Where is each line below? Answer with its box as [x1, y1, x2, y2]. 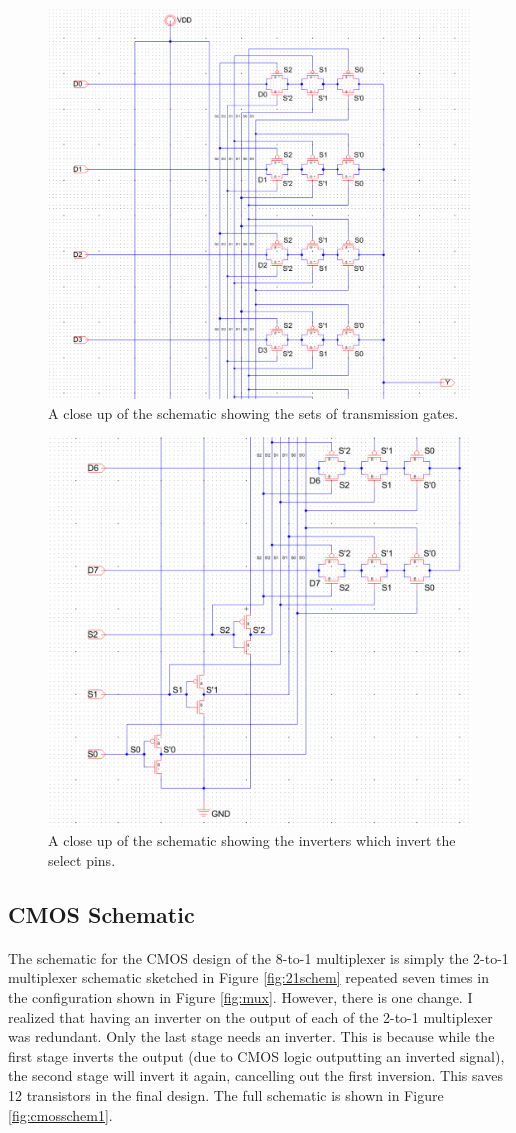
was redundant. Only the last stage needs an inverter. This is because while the [8, 1026, 495, 1047]
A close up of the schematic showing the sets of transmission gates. [48, 402, 459, 423]
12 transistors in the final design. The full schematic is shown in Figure [8, 1085, 444, 1105]
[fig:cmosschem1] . [8, 1104, 113, 1125]
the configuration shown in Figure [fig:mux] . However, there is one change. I [8, 987, 473, 1008]
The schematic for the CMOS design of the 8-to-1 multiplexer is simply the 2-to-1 [8, 947, 509, 968]
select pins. [48, 849, 116, 870]
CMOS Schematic [8, 898, 195, 929]
